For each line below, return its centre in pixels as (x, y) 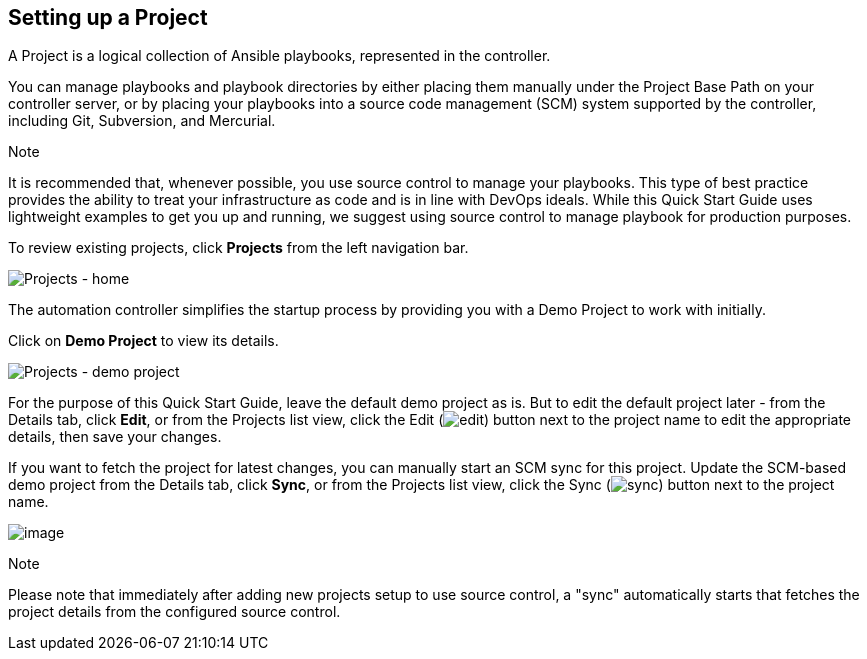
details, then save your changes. (115, 437)
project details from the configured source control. (174, 612)
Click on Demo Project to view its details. (143, 341)
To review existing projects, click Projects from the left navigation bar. (238, 248)
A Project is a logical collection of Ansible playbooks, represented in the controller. (279, 56)
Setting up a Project (108, 17)
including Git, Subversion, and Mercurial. (142, 121)
